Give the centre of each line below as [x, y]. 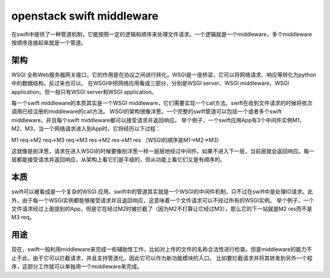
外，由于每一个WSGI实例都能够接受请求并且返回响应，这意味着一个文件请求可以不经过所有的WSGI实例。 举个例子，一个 [163, 200]
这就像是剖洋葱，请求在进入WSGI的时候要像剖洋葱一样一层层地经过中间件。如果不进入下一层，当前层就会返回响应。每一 [163, 151]
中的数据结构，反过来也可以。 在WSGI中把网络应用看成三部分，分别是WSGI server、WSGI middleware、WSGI [150, 83]
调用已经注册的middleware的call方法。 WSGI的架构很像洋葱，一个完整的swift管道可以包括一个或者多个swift [147, 112]
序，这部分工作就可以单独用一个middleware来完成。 [77, 266]
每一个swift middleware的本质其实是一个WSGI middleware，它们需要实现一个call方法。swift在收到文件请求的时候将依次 [162, 103]
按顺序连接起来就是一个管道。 [49, 42]
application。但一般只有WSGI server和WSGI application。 [84, 92]
